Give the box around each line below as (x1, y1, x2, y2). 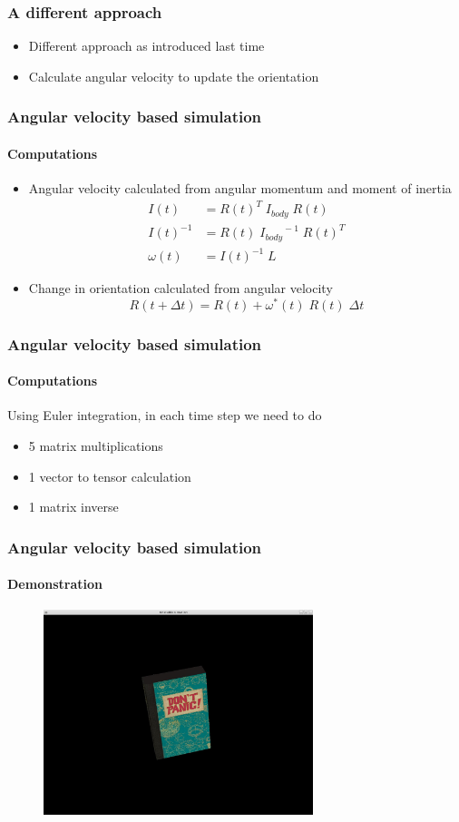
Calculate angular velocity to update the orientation (28, 66, 319, 85)
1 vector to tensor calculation (28, 466, 191, 485)
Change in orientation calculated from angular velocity (28, 279, 333, 298)
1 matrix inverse (28, 497, 119, 516)
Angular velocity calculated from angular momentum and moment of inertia (28, 179, 452, 198)
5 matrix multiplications (28, 436, 163, 455)
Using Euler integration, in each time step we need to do (7, 406, 322, 425)
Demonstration (7, 574, 103, 593)
